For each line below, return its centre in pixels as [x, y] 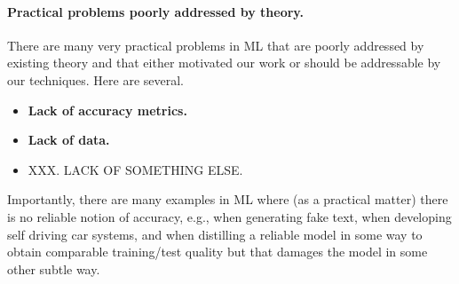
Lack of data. [69, 140]
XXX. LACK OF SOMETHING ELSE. [135, 169]
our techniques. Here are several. [96, 79]
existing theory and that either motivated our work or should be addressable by [224, 63]
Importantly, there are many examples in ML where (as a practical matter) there [228, 199]
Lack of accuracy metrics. [107, 110]
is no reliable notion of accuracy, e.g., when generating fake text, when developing [229, 216]
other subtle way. [54, 268]
